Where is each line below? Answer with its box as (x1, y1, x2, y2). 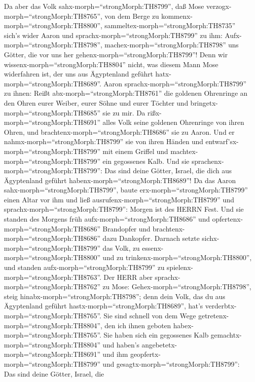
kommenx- (161, 10, 193, 21)
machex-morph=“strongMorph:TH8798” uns (105, 39, 239, 50)
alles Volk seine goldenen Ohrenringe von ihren (103, 117, 245, 127)
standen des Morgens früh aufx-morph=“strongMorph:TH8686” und (4, 214, 210, 224)
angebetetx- (142, 339, 177, 349)
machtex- (170, 146, 198, 156)
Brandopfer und (103, 223, 150, 233)
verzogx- (206, 1, 232, 11)
